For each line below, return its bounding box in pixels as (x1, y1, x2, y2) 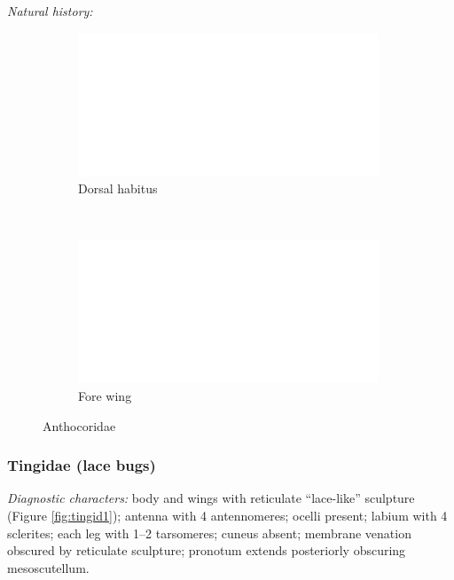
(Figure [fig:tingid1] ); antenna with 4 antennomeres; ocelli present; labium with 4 (7, 506, 448, 524)
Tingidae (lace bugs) (7, 454, 156, 476)
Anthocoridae (43, 416, 116, 435)
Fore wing (78, 386, 132, 404)
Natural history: (7, 2, 93, 20)
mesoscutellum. (7, 558, 90, 576)
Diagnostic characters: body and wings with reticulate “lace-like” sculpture (7, 489, 415, 507)
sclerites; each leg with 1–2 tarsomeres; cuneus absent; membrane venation (7, 523, 411, 542)
